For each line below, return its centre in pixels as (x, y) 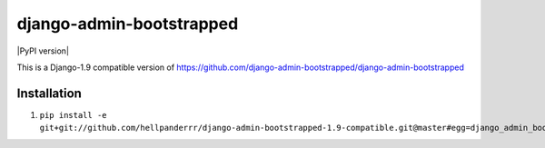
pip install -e (74, 115)
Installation (49, 93)
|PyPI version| (43, 51)
